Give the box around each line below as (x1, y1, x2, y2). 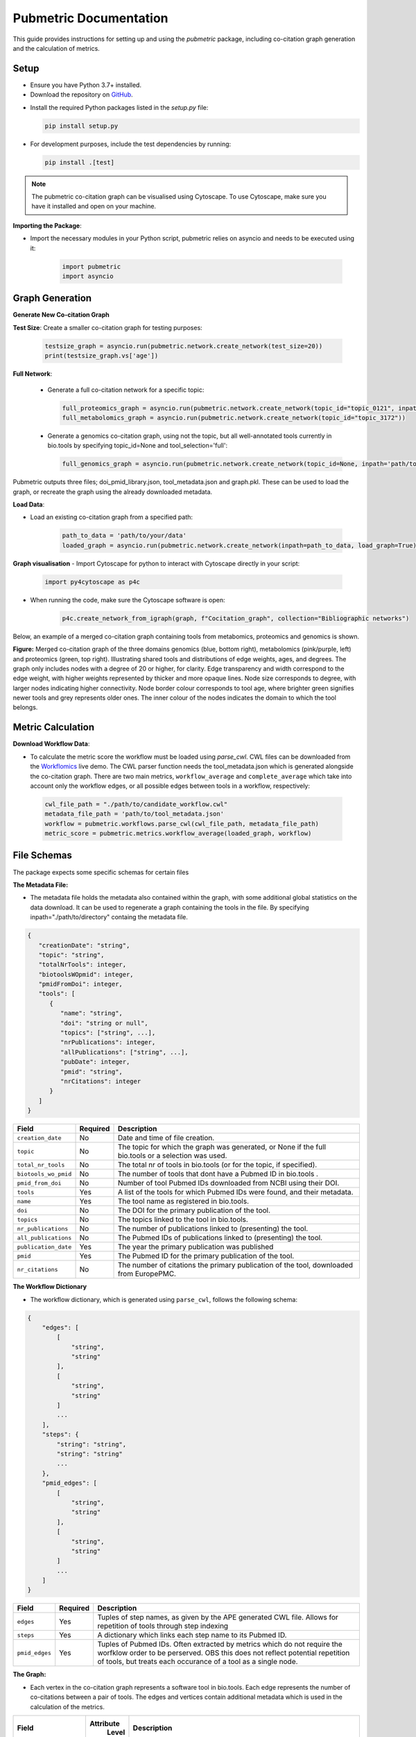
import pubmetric (62, 263, 121, 270)
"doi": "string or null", (60, 1019, 148, 1027)
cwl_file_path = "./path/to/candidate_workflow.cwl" (44, 800, 228, 808)
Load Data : (12, 500, 45, 509)
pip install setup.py (44, 122, 119, 130)
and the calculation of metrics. (12, 44, 100, 52)
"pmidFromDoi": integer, (38, 980, 123, 988)
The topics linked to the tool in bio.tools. (117, 1215, 249, 1224)
